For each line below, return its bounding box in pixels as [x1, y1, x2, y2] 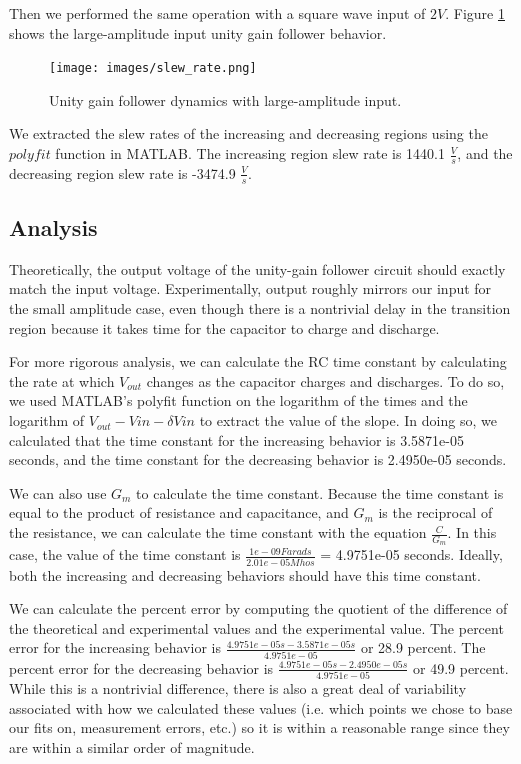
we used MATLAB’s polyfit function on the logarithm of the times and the [9, 390, 468, 411]
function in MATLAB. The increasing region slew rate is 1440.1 [55, 143, 445, 164]
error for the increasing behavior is [9, 637, 221, 658]
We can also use [9, 482, 107, 503]
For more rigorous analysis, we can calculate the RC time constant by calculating [9, 351, 507, 372]
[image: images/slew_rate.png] [49, 61, 257, 76]
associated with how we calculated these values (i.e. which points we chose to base [9, 697, 513, 718]
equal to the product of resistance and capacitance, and [9, 502, 349, 523]
